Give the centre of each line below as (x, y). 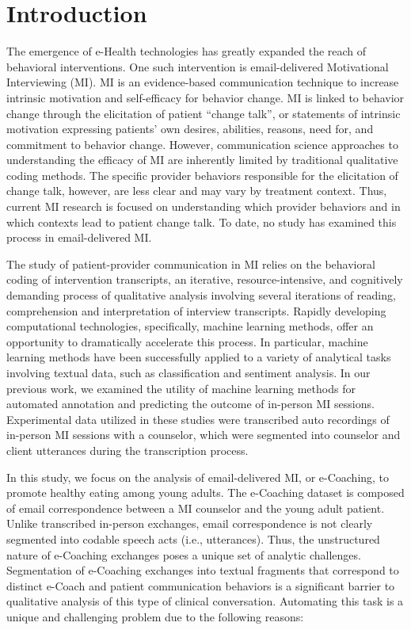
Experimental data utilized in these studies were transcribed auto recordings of (198, 419)
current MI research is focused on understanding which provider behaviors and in (204, 206)
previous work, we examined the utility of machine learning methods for (181, 388)
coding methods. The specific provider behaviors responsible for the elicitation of (202, 175)
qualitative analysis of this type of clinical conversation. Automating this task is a (205, 601)
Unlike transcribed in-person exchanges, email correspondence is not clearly (190, 523)
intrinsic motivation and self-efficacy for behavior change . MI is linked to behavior (205, 97)
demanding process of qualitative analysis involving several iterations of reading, (201, 295)
